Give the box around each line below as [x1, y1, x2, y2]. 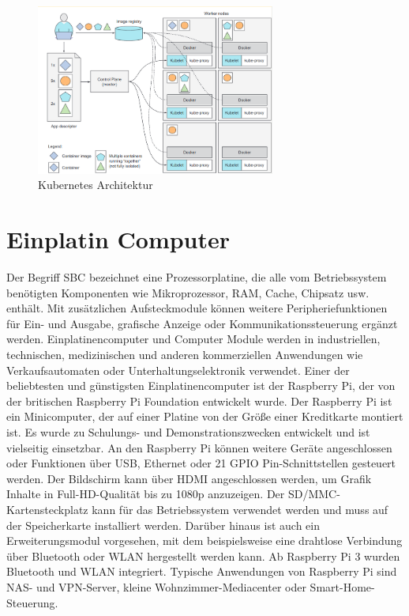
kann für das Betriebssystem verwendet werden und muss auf [92, 501, 388, 517]
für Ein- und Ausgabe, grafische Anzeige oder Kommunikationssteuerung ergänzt [6, 315, 398, 331]
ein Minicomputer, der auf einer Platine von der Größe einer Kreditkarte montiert [6, 408, 403, 425]
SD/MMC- [287, 486, 340, 502]
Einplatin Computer [6, 223, 231, 255]
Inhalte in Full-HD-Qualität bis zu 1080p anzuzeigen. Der [6, 486, 285, 502]
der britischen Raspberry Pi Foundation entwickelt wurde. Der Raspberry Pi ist [6, 392, 392, 409]
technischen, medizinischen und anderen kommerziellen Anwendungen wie [6, 346, 363, 363]
